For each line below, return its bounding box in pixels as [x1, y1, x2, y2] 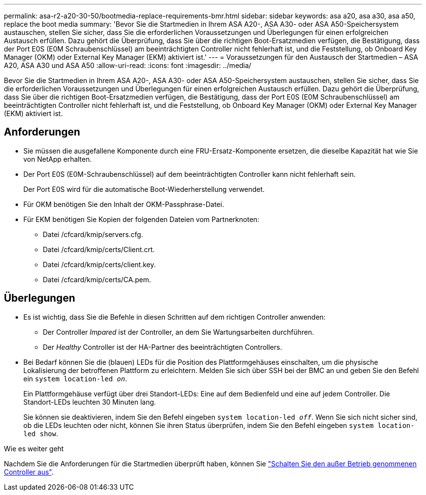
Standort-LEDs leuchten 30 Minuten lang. [23, 397, 156, 406]
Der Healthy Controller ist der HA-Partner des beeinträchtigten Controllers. [43, 342, 282, 351]
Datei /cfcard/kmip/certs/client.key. [43, 260, 156, 269]
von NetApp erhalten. [23, 154, 92, 163]
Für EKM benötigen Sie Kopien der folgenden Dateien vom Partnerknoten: [23, 215, 260, 223]
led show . [23, 429, 58, 438]
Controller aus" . [4, 467, 54, 476]
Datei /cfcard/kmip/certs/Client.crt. [43, 245, 155, 254]
